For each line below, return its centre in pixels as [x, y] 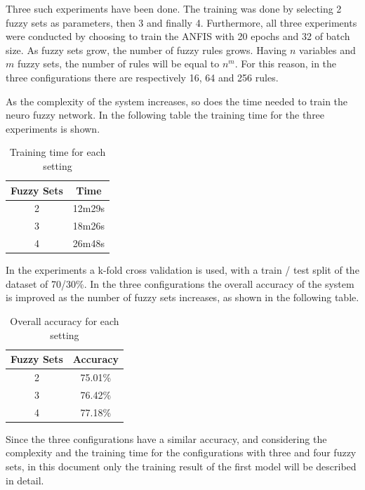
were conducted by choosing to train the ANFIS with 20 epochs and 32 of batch [178, 36]
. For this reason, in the [286, 64]
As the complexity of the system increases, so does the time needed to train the [177, 101]
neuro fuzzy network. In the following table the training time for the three [165, 115]
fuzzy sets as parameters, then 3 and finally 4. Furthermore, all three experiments [181, 22]
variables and [327, 49]
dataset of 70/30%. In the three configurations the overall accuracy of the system [180, 283]
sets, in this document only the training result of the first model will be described [181, 466]
